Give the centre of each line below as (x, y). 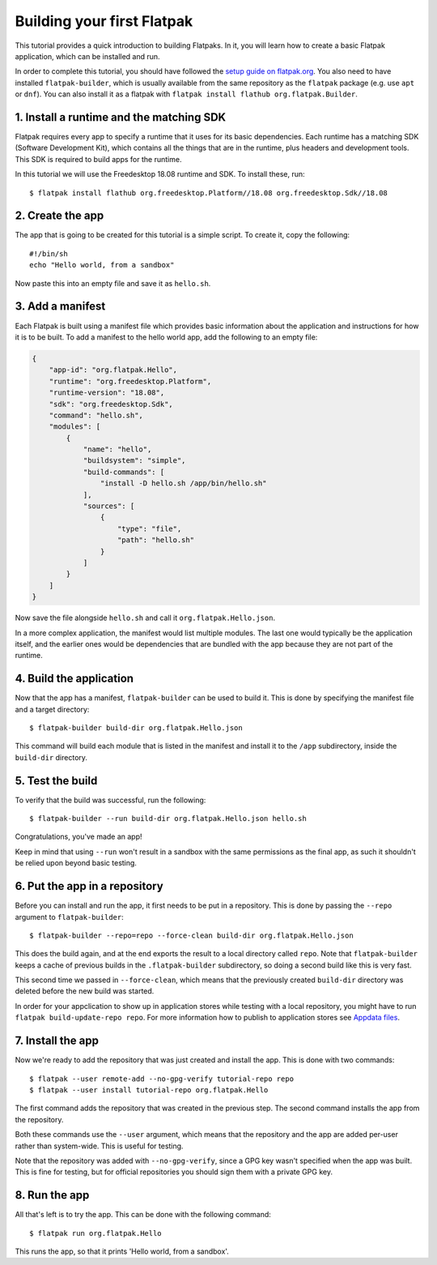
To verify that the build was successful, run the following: (110, 800)
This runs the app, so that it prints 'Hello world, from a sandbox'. (122, 1251)
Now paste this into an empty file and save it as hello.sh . (113, 283)
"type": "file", (150, 528)
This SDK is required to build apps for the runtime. (98, 159)
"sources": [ (109, 506)
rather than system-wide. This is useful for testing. (99, 1146)
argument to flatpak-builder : (70, 917)
